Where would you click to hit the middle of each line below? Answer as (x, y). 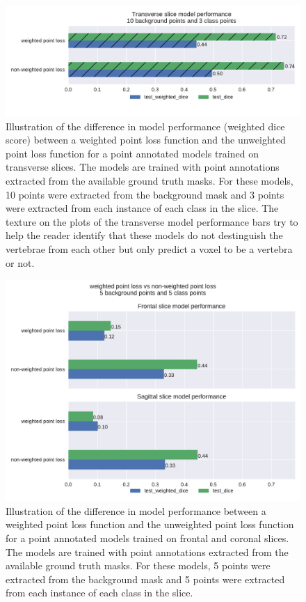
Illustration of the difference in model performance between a (136, 510)
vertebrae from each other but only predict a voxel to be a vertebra (149, 248)
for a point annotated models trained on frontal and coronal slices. (147, 538)
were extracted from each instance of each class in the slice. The (142, 208)
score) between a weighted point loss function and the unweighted (146, 140)
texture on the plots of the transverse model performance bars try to (152, 221)
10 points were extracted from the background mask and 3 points (145, 194)
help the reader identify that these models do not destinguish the (144, 235)
